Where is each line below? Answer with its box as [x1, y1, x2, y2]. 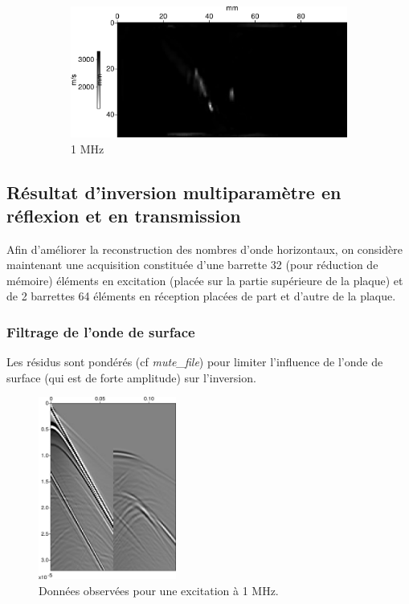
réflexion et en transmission [6, 202, 241, 227]
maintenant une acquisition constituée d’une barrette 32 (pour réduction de [6, 256, 378, 273]
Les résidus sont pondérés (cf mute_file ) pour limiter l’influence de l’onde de [6, 353, 383, 370]
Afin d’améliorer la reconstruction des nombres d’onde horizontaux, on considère [6, 240, 403, 257]
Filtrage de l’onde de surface [6, 322, 195, 341]
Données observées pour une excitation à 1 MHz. [39, 582, 279, 598]
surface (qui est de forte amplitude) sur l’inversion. [6, 369, 256, 386]
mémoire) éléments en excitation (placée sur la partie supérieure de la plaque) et [6, 271, 403, 288]
